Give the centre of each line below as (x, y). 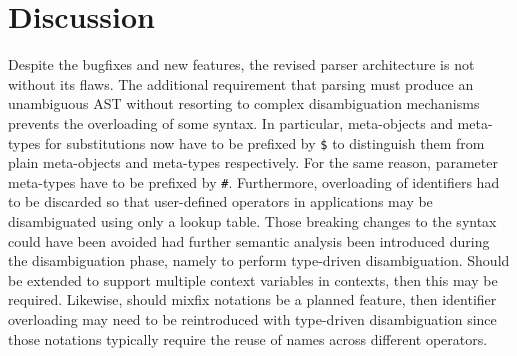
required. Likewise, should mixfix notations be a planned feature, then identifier (252, 299)
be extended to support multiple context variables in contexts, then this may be (253, 279)
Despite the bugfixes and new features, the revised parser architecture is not (241, 64)
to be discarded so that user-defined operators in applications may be (220, 201)
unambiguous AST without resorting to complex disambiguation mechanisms (244, 103)
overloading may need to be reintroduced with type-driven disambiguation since (252, 318)
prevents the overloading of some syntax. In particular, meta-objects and (230, 122)
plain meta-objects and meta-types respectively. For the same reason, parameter (253, 162)
